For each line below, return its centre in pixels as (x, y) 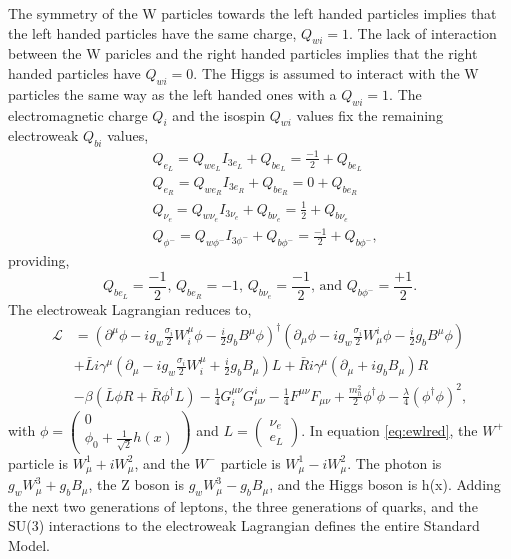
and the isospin (218, 114)
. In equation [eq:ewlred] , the (389, 429)
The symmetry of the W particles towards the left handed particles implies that (252, 13)
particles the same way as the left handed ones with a (172, 93)
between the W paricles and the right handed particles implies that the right (243, 53)
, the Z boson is (136, 484)
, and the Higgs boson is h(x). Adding (385, 484)
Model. (29, 545)
